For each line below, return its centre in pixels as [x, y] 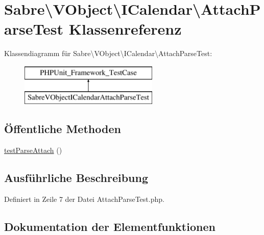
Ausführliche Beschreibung [76, 178]
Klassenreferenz [125, 29]
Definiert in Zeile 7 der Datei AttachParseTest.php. [84, 199]
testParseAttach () [33, 150]
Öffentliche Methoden [63, 129]
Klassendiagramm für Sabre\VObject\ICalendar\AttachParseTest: [108, 53]
